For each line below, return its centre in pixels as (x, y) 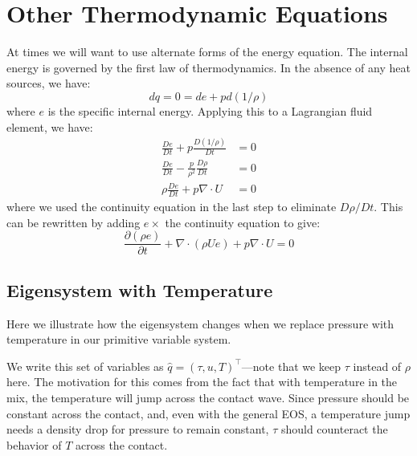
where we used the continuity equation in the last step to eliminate (172, 207)
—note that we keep (291, 366)
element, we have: (50, 126)
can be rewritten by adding (74, 222)
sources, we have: (49, 83)
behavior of (34, 444)
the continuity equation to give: (243, 222)
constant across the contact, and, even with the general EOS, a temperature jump (208, 413)
